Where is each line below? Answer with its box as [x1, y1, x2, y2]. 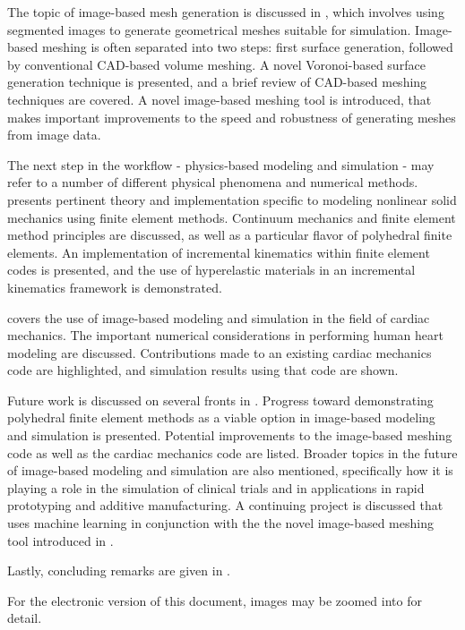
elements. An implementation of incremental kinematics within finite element [7, 243, 430, 261]
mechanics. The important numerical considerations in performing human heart [7, 326, 443, 345]
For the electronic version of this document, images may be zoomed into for [7, 591, 422, 609]
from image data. [7, 125, 101, 144]
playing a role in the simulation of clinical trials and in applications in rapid [7, 478, 425, 497]
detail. [7, 609, 42, 627]
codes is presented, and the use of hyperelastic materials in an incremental [7, 260, 416, 279]
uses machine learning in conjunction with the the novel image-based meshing [7, 514, 434, 532]
